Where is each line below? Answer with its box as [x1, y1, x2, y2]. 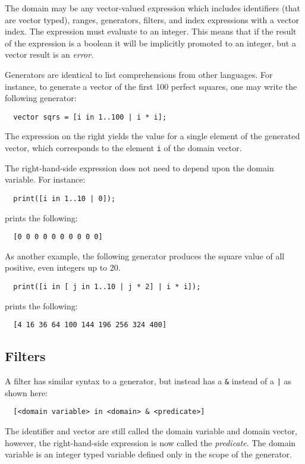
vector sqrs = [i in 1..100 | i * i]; [13, 112, 167, 121]
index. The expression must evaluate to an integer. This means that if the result [5, 25, 297, 37]
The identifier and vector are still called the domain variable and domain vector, [5, 424, 297, 437]
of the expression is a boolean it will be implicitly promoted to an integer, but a [5, 36, 296, 49]
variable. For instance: [5, 173, 86, 186]
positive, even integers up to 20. [5, 261, 121, 274]
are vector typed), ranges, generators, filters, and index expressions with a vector [5, 13, 300, 26]
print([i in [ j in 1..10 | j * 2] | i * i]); [13, 282, 201, 291]
